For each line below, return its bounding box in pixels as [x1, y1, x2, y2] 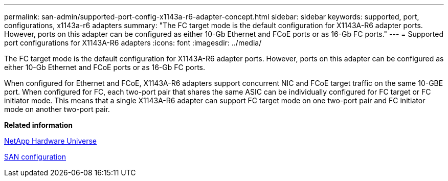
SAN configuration [4, 152, 66, 161]
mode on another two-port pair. [4, 105, 110, 114]
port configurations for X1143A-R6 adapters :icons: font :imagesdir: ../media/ [4, 38, 262, 47]
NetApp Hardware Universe [4, 137, 97, 145]
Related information [4, 121, 73, 129]
